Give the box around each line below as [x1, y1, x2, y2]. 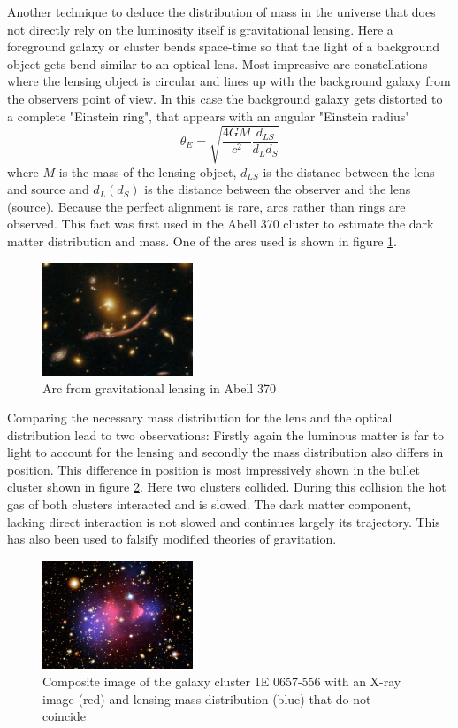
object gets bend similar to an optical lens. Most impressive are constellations [7, 54, 428, 73]
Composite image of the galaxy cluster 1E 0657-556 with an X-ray [42, 671, 401, 690]
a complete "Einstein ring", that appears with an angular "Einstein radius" [7, 106, 410, 125]
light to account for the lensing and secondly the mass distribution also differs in [7, 443, 444, 461]
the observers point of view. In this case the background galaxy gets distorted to [7, 89, 443, 107]
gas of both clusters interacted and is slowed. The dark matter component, [7, 495, 412, 514]
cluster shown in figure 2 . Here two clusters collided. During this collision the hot [7, 477, 447, 496]
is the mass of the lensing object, [58, 162, 237, 181]
